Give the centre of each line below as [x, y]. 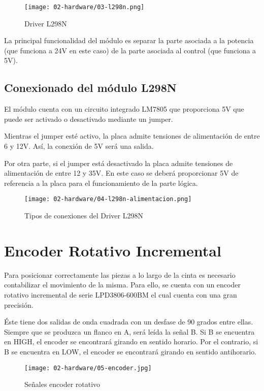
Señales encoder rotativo [62, 384]
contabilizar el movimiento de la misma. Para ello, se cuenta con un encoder [122, 285]
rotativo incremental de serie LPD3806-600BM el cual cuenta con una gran [121, 294]
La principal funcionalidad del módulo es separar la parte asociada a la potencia [129, 40]
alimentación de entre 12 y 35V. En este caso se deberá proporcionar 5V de [121, 173]
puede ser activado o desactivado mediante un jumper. [89, 119]
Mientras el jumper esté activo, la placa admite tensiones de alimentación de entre [132, 136]
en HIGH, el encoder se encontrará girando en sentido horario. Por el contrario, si [131, 341]
